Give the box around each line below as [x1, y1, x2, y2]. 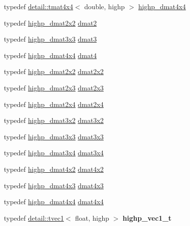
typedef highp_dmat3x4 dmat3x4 [4, 148, 104, 158]
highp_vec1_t [123, 212, 172, 223]
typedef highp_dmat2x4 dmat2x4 [4, 99, 104, 109]
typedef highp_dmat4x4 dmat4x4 [4, 196, 104, 207]
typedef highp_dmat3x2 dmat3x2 [4, 115, 104, 125]
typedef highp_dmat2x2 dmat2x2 [4, 66, 104, 76]
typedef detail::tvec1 [4, 212, 64, 223]
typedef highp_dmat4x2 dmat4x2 [4, 164, 104, 174]
